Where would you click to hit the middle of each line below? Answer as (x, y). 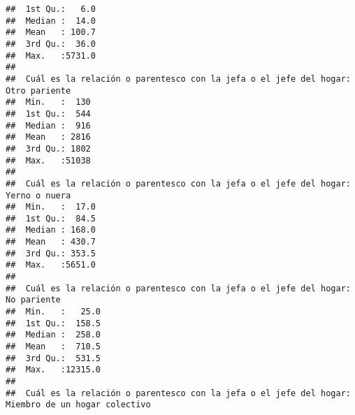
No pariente (33, 300)
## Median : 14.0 (51, 21)
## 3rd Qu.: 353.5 (51, 253)
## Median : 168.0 (51, 230)
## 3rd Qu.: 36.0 (51, 44)
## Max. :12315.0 (53, 370)
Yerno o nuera (38, 195)
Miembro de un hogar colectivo (78, 405)
